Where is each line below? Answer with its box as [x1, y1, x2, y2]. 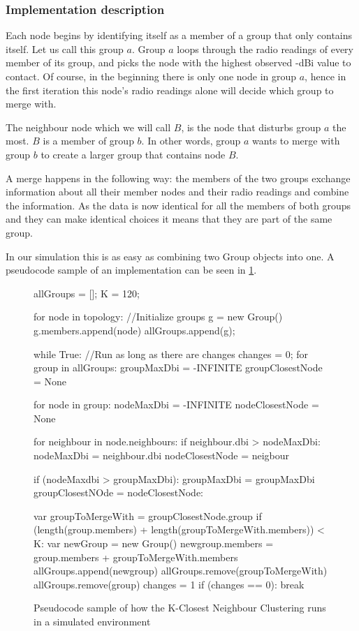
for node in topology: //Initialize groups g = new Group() [34, 309, 283, 324]
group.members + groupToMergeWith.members [34, 549, 238, 564]
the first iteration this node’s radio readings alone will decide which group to [6, 82, 334, 97]
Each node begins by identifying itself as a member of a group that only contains [6, 28, 353, 43]
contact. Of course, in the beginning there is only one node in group [6, 69, 297, 83]
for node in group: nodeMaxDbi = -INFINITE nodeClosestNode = [34, 397, 319, 412]
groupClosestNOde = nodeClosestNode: [34, 485, 204, 500]
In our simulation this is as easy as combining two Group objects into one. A [6, 248, 335, 263]
